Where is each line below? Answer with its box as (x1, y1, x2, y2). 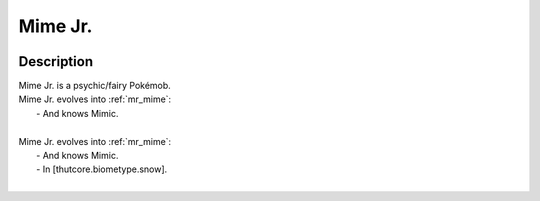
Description (18, 53, 94, 70)
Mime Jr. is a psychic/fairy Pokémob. (18, 80, 172, 92)
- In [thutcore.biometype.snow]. (36, 163, 168, 175)
